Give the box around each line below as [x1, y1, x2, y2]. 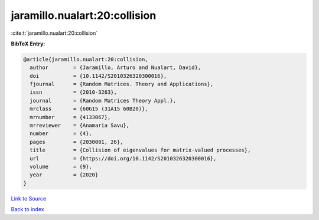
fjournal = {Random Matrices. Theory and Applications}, [30, 81, 214, 88]
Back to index [11, 206, 44, 213]
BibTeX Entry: [11, 40, 45, 47]
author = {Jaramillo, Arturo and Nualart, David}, [30, 64, 201, 71]
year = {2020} [30, 172, 99, 178]
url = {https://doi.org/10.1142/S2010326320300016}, [30, 155, 217, 162]
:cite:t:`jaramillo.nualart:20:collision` [11, 29, 98, 37]
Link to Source [11, 195, 47, 202]
